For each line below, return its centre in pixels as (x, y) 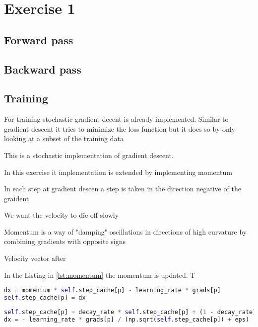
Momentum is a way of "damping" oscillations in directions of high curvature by (126, 231)
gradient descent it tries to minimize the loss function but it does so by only (120, 128)
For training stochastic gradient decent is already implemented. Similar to (116, 119)
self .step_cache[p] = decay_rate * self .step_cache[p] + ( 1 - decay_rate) (130, 312)
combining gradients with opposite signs (65, 241)
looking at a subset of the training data (64, 138)
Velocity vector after (35, 258)
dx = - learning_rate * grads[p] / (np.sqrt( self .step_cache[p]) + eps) (127, 319)
